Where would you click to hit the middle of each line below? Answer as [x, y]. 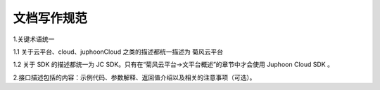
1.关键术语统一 [34, 39]
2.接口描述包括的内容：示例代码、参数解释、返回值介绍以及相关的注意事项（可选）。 [134, 77]
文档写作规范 [50, 18]
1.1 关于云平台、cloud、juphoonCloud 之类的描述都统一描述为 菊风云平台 [118, 52]
